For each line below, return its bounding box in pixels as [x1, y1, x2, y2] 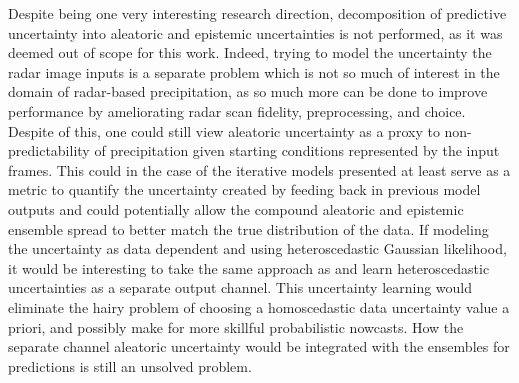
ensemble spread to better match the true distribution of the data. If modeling [8, 218, 489, 239]
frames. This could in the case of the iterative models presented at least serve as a [8, 159, 511, 180]
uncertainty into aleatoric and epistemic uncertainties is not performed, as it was [8, 22, 503, 43]
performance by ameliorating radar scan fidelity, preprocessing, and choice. [8, 100, 466, 121]
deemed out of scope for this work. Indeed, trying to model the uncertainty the [8, 42, 492, 63]
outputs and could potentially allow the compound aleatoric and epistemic [8, 198, 464, 219]
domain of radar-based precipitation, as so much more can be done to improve [8, 81, 488, 102]
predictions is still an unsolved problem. [8, 355, 252, 376]
